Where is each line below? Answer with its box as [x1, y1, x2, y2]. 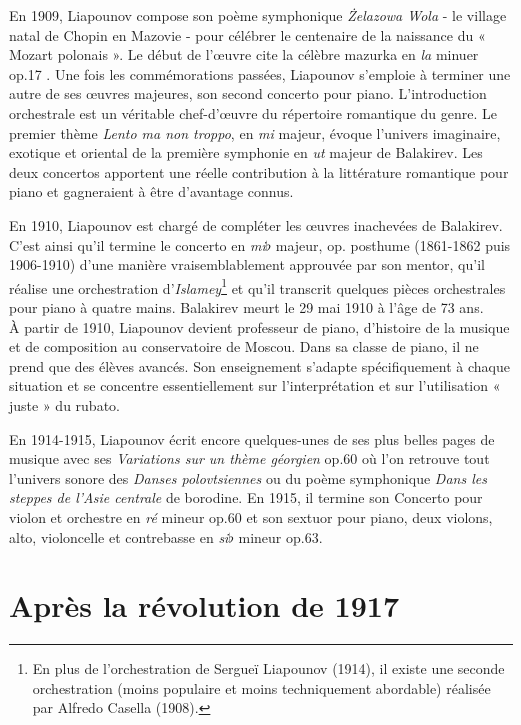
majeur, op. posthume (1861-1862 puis [275, 234, 511, 255]
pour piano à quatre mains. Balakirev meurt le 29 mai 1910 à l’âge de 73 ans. [9, 296, 484, 317]
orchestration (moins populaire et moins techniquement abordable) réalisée [32, 677, 491, 698]
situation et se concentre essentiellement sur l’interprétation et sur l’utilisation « [9, 375, 501, 396]
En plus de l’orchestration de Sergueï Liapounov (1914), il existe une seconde [32, 658, 505, 679]
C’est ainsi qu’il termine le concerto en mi [9, 234, 266, 255]
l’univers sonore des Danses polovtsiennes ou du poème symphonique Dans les [9, 467, 487, 488]
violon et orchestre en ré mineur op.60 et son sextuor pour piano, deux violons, [9, 506, 493, 527]
